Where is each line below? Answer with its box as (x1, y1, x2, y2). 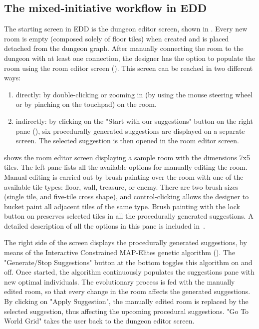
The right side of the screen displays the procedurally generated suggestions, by (4, 237, 247, 248)
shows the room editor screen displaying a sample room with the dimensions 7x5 (4, 152, 250, 162)
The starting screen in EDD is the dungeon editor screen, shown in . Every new (4, 23, 248, 34)
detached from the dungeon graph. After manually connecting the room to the (4, 43, 244, 53)
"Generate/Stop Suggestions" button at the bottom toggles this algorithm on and (4, 257, 253, 267)
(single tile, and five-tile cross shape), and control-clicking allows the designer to (4, 191, 249, 202)
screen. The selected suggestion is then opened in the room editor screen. (15, 135, 239, 146)
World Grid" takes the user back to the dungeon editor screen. (4, 316, 195, 326)
